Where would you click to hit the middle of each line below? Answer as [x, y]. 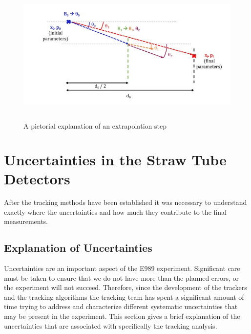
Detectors [37, 179]
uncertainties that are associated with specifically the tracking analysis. [111, 325]
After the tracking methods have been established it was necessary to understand [125, 202]
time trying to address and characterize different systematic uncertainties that [121, 306]
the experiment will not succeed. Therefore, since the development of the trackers [125, 287]
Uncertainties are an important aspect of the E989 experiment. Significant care [122, 268]
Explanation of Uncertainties [78, 248]
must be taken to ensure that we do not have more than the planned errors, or [122, 278]
